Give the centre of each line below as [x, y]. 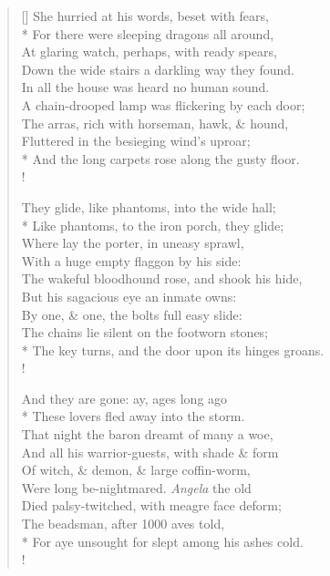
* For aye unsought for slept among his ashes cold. [162, 541]
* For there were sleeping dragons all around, [148, 33]
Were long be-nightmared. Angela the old [136, 487]
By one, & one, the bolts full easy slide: [132, 314]
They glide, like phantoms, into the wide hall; [149, 206]
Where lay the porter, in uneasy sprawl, [133, 243]
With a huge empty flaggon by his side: [131, 260]
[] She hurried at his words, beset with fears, [145, 15]
